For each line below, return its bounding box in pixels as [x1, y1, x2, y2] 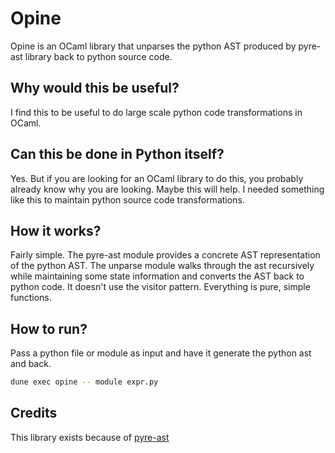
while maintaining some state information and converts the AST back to [10, 270, 305, 282]
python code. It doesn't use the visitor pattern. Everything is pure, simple [10, 281, 311, 293]
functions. [10, 292, 52, 304]
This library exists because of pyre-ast [10, 431, 170, 443]
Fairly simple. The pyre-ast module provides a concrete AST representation [10, 249, 321, 261]
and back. [10, 358, 52, 370]
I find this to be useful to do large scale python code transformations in [10, 106, 303, 118]
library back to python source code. [24, 50, 173, 62]
